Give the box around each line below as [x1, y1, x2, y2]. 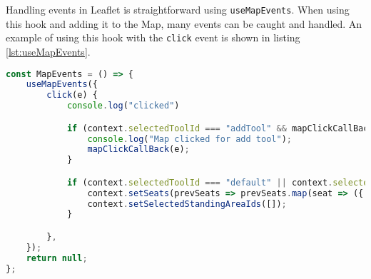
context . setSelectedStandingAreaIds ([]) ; [87, 198, 287, 209]
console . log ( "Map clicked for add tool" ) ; [87, 133, 292, 144]
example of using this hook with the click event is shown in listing [6, 30, 300, 45]
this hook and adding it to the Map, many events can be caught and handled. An [6, 16, 362, 31]
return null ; [26, 253, 88, 263]
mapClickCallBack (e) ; [87, 144, 190, 155]
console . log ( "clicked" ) [66, 101, 180, 111]
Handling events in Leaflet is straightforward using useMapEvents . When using [6, 2, 350, 16]
